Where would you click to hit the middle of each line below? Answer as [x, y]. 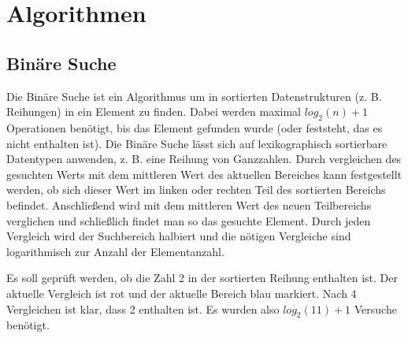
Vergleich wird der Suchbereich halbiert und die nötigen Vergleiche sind [179, 236]
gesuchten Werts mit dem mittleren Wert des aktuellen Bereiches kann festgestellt [204, 174]
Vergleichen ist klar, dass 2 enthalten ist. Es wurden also [143, 308]
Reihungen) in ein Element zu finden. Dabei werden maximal [154, 111]
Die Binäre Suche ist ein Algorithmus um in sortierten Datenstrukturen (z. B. [194, 96]
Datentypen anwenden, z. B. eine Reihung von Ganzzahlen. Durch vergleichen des [204, 159]
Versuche [375, 308]
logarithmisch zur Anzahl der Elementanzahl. [115, 251]
